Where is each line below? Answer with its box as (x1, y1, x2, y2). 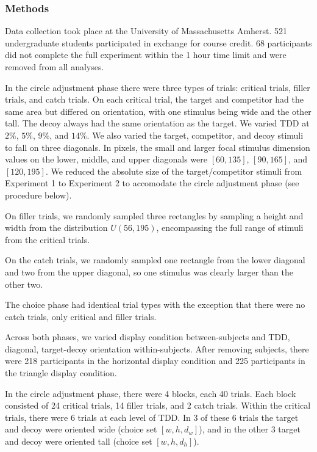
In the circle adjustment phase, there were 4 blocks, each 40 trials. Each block (5, 387, 296, 399)
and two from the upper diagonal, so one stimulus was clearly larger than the (5, 265, 294, 278)
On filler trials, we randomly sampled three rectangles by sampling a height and (5, 209, 304, 222)
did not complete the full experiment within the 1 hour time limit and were (5, 48, 287, 61)
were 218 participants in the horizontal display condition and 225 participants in (5, 354, 305, 367)
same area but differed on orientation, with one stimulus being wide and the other (5, 104, 312, 117)
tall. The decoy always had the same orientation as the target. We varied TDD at (5, 117, 310, 129)
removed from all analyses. (5, 60, 104, 73)
